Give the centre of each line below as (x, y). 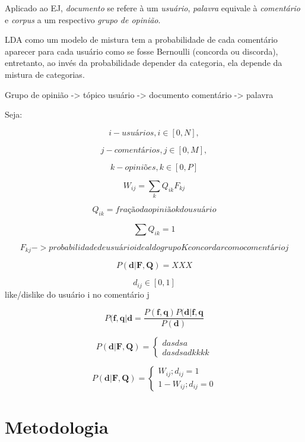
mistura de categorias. (45, 74)
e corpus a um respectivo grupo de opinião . (83, 19)
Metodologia (57, 426)
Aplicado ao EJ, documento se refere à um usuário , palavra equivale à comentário (152, 8)
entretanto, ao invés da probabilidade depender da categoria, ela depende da (144, 63)
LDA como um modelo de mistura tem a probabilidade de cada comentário (141, 40)
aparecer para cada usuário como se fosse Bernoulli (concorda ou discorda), (142, 51)
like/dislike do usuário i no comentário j (77, 294)
